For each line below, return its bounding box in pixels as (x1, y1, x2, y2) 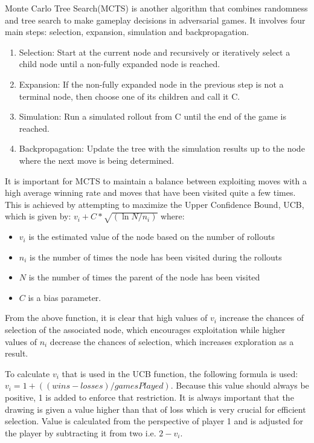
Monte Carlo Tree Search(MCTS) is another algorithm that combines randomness (5, 2, 308, 14)
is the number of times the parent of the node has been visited (28, 271, 260, 283)
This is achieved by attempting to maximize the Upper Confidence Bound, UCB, (5, 198, 304, 210)
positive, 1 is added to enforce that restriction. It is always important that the (5, 391, 294, 404)
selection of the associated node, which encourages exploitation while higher (5, 323, 286, 336)
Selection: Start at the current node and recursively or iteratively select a (19, 45, 290, 58)
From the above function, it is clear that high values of (5, 311, 208, 324)
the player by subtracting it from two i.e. (5, 426, 156, 439)
